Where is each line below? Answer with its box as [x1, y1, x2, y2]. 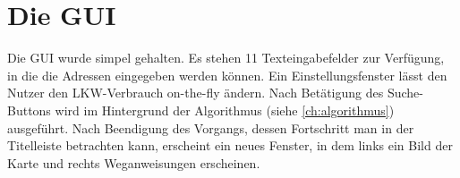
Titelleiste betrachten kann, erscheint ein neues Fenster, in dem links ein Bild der [7, 136, 453, 155]
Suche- [387, 83, 423, 102]
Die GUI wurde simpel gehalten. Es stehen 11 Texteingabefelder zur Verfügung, [7, 48, 445, 67]
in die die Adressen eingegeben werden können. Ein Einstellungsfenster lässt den [7, 65, 447, 84]
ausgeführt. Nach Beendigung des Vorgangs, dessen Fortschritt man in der [7, 118, 414, 137]
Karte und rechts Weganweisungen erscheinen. [7, 153, 260, 172]
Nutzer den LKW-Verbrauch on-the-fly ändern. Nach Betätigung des [7, 83, 384, 102]
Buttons [7, 100, 51, 119]
